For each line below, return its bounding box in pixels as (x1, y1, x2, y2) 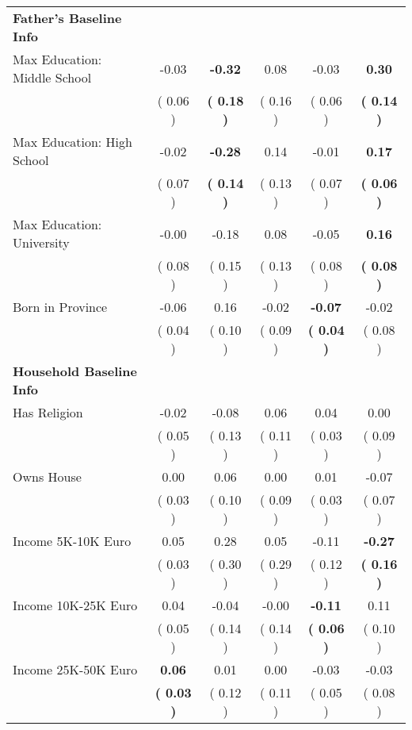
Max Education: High (13, 133, 132, 151)
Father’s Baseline (13, 9, 122, 27)
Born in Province (13, 298, 108, 316)
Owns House (13, 467, 82, 486)
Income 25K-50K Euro (13, 660, 138, 678)
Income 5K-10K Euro (13, 532, 132, 550)
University (13, 233, 70, 252)
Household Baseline (13, 362, 137, 380)
